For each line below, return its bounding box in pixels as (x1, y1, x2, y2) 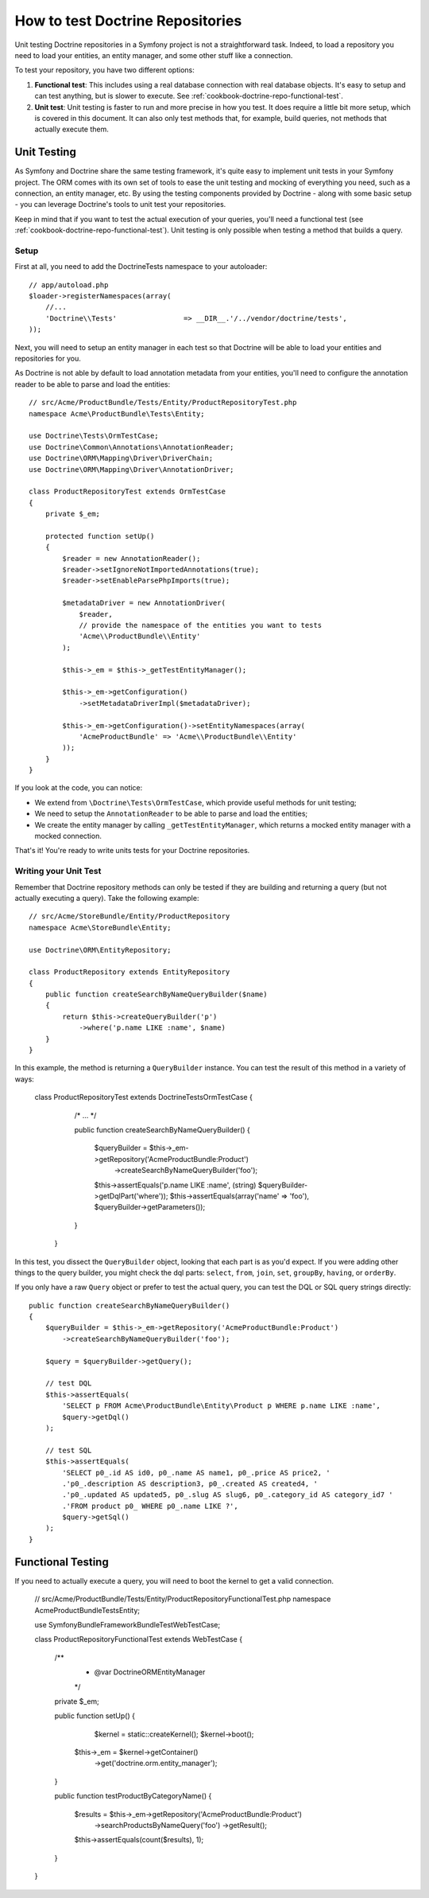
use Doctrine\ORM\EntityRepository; (29, 945, 172, 954)
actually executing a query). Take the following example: (14, 893, 199, 902)
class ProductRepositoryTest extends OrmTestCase (29, 487, 226, 497)
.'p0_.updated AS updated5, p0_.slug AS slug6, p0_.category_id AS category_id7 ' (62, 1491, 393, 1499)
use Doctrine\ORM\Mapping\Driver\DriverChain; (29, 454, 214, 463)
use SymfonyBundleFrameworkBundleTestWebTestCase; (34, 1619, 221, 1629)
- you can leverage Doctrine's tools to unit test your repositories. (14, 200, 226, 209)
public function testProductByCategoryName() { (54, 1791, 212, 1801)
